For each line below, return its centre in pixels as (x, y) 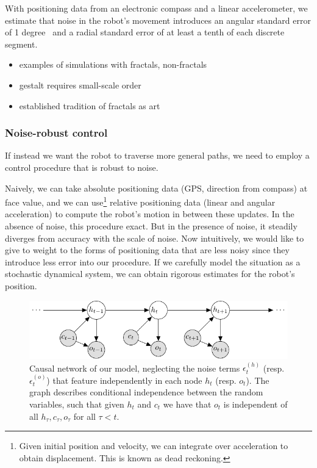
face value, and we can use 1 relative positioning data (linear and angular (140, 201)
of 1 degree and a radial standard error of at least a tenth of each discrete (145, 32)
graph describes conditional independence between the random (146, 392)
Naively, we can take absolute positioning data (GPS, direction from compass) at (156, 188)
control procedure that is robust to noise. (82, 167)
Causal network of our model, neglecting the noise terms (135, 368)
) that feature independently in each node (124, 380)
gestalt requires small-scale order (80, 85)
